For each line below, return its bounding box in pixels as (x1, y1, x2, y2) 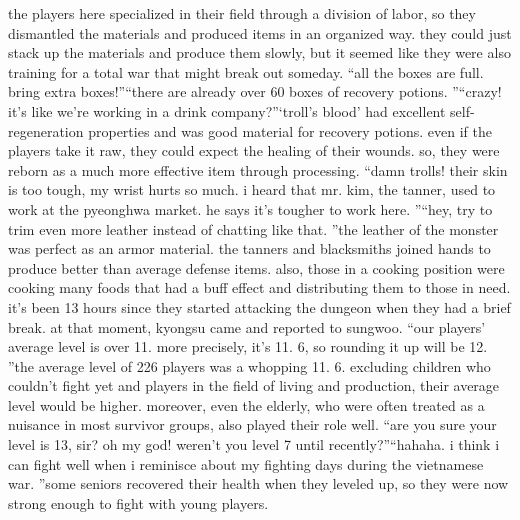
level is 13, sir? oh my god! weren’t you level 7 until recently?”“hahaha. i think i (8, 434, 500, 455)
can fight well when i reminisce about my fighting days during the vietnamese (8, 453, 484, 474)
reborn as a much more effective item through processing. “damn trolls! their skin (8, 159, 508, 180)
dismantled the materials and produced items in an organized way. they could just (8, 22, 512, 43)
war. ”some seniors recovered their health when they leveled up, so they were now (8, 473, 509, 494)
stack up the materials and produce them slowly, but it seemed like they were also (8, 42, 511, 63)
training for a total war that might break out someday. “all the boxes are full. (8, 61, 484, 82)
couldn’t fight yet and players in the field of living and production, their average (8, 375, 500, 396)
